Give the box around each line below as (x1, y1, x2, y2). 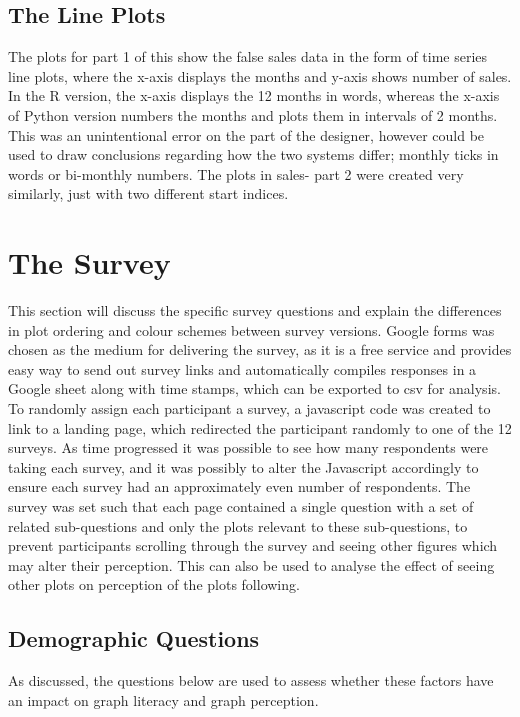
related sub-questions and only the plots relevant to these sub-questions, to (8, 515, 468, 536)
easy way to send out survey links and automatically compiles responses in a (8, 358, 477, 379)
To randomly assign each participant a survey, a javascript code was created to (8, 398, 491, 419)
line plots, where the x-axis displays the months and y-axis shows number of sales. (8, 65, 512, 86)
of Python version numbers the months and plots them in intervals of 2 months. (8, 104, 498, 125)
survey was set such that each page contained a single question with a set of (8, 496, 474, 517)
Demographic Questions (8, 623, 260, 654)
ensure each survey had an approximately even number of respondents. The (8, 476, 471, 497)
